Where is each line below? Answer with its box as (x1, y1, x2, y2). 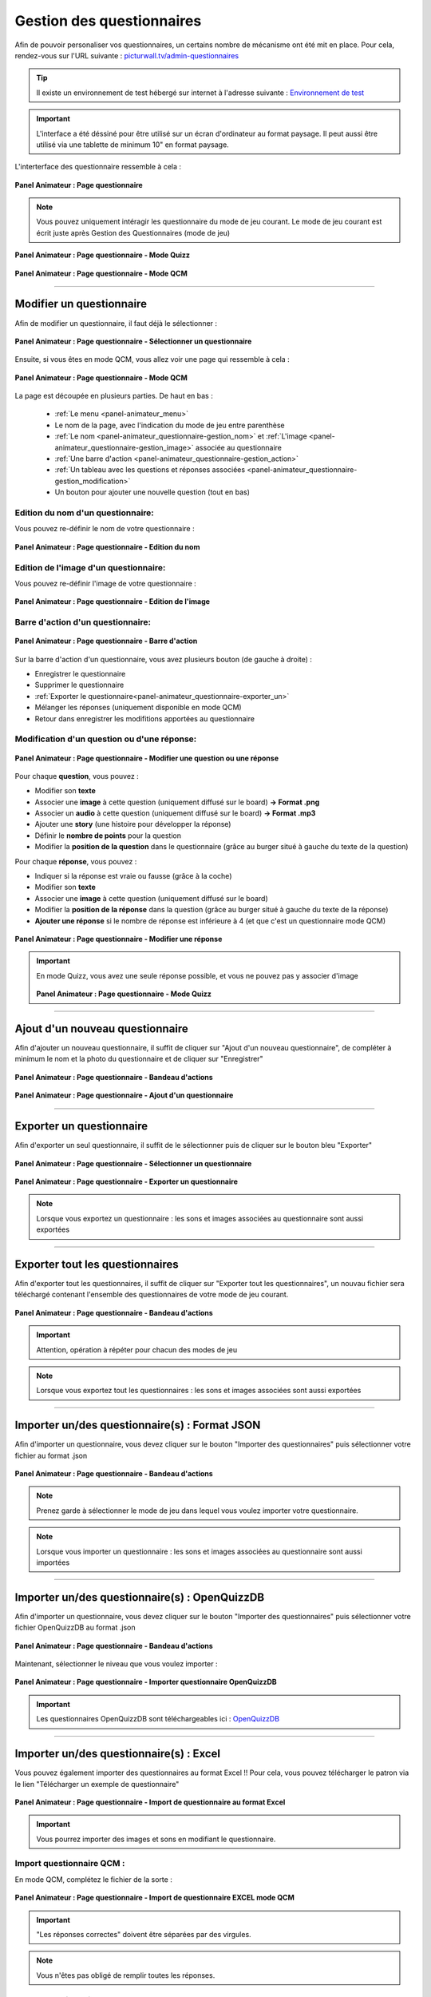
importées (36, 1558, 70, 1567)
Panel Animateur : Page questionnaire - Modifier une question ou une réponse (14, 753, 279, 763)
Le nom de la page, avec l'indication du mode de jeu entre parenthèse (54, 420, 285, 430)
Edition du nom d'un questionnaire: (14, 507, 155, 518)
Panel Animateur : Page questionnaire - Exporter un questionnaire (14, 1177, 239, 1186)
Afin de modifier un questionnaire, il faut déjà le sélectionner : (14, 318, 218, 328)
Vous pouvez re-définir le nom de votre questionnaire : (14, 524, 195, 534)
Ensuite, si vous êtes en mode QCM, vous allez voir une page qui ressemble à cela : (14, 355, 291, 364)
